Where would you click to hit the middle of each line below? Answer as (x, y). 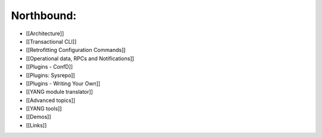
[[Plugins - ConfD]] (49, 67)
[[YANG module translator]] (60, 92)
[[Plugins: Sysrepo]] (50, 75)
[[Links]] (36, 125)
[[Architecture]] (45, 33)
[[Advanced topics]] (51, 100)
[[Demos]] (38, 117)
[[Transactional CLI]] (51, 41)
